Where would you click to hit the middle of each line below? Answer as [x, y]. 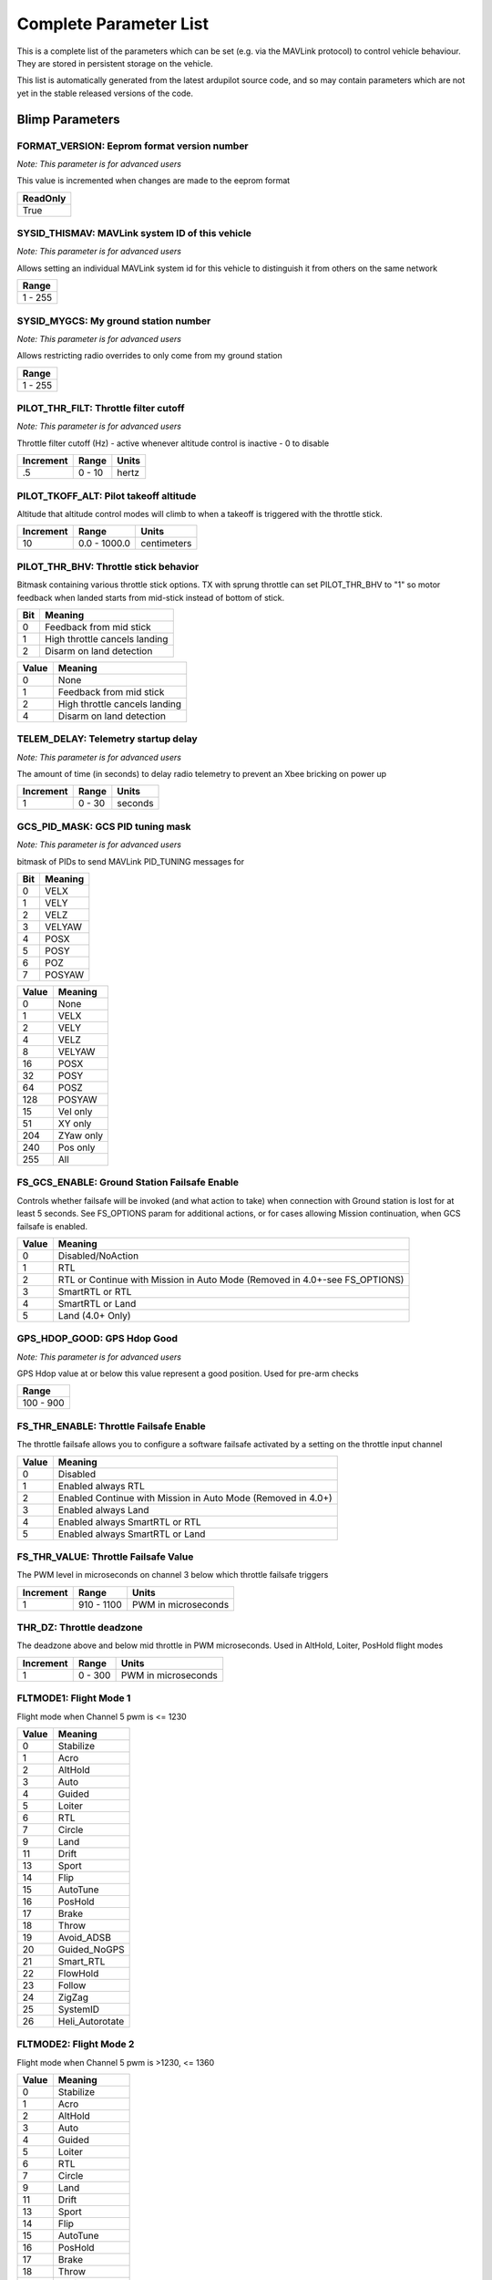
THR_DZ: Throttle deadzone [80, 1628]
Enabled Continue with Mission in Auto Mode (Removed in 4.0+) [195, 1498]
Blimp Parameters [68, 119]
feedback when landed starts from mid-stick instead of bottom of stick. [151, 597]
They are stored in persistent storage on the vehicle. [115, 63]
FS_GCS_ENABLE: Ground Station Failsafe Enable [128, 1183]
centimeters [166, 544]
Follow [72, 1985]
